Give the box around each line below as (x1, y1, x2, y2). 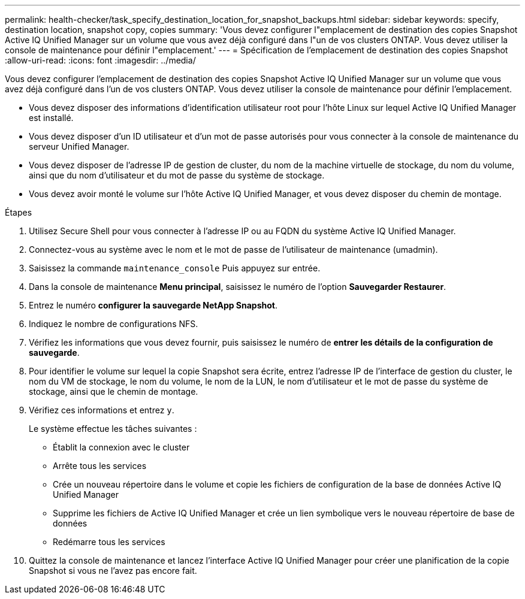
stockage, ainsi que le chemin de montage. (29, 386, 198, 397)
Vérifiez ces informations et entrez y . (29, 405, 174, 415)
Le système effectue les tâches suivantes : (29, 423, 197, 434)
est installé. (29, 113, 74, 123)
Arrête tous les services (53, 461, 147, 471)
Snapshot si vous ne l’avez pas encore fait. (29, 565, 197, 576)
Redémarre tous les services (53, 537, 165, 547)
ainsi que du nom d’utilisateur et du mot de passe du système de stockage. (29, 170, 325, 180)
